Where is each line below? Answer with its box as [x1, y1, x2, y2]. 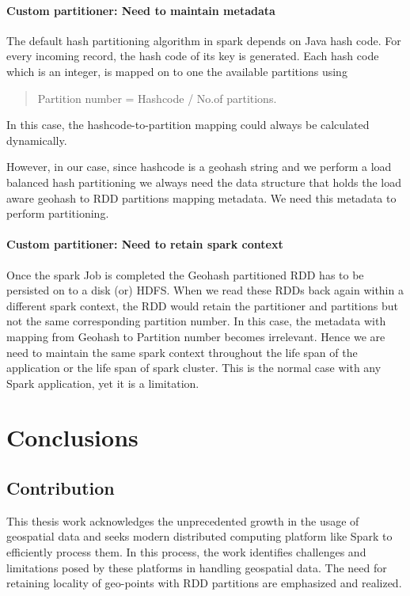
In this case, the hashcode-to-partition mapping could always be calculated [6, 116, 370, 133]
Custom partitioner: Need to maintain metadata [6, 2, 275, 18]
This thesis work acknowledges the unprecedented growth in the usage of [6, 512, 359, 529]
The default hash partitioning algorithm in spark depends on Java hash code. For [6, 32, 401, 48]
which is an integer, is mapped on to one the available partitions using [6, 63, 347, 79]
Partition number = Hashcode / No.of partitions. [37, 89, 277, 106]
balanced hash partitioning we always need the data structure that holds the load [6, 173, 401, 190]
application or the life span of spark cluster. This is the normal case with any [6, 359, 382, 376]
